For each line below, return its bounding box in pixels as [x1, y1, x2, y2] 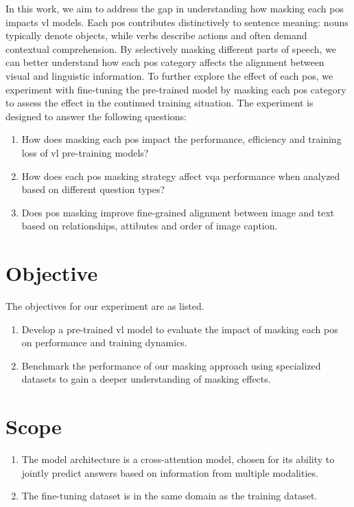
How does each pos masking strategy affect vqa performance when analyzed [21, 168, 340, 183]
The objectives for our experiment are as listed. [5, 299, 204, 313]
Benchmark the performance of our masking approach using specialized [21, 358, 321, 372]
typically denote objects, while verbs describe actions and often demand [5, 28, 307, 43]
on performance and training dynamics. [21, 335, 187, 350]
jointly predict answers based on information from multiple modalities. [21, 465, 318, 480]
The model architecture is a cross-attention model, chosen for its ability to [21, 452, 335, 466]
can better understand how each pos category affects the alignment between [5, 55, 324, 69]
